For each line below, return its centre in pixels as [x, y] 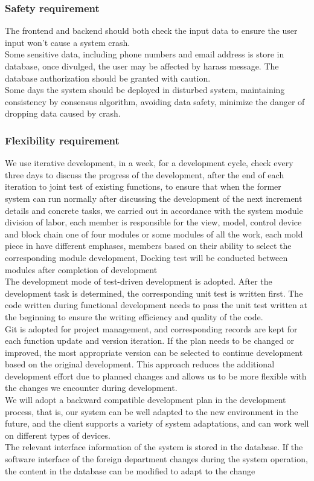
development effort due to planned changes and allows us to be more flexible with [156, 376]
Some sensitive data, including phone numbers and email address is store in [145, 54]
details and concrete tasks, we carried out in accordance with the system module [154, 210]
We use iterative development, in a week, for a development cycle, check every [149, 163]
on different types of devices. [58, 435]
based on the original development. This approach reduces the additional [140, 364]
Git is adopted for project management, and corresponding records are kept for [151, 328]
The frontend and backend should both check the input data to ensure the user [151, 31]
